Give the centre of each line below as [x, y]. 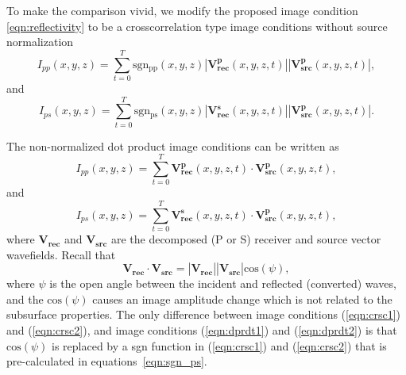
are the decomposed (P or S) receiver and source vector [246, 239]
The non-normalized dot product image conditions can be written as [173, 145]
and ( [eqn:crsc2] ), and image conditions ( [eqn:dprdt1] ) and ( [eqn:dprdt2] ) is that [202, 330]
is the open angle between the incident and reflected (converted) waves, [223, 283]
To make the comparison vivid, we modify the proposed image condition [182, 10]
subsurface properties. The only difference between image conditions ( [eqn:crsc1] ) [204, 314]
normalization [40, 42]
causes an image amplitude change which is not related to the [242, 298]
